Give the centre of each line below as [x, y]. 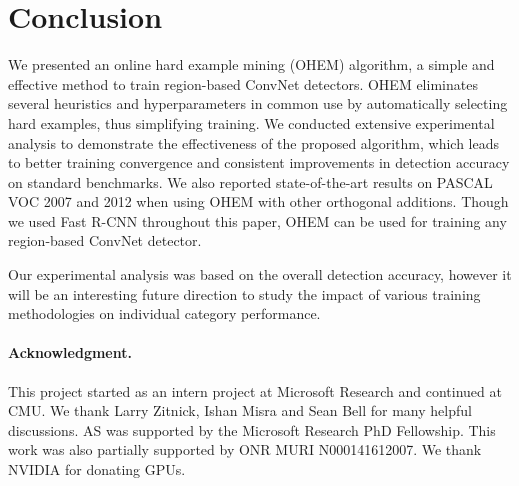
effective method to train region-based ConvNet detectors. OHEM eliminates [243, 83]
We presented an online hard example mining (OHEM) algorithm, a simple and [251, 64]
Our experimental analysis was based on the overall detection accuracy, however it [260, 274]
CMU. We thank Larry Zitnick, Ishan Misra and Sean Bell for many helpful [240, 410]
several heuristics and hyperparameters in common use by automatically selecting [258, 103]
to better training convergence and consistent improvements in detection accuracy [259, 162]
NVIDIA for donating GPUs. [97, 469]
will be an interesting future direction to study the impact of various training [244, 293]
